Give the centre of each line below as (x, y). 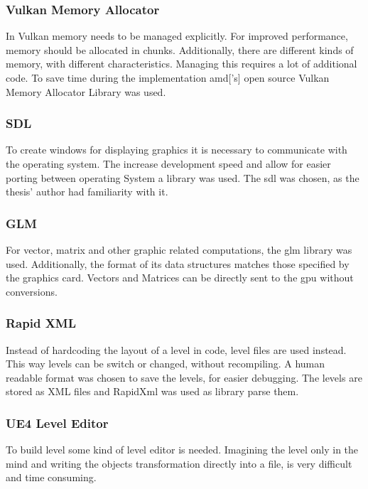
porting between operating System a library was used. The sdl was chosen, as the (183, 177)
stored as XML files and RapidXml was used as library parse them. (152, 391)
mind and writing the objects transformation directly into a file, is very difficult (179, 463)
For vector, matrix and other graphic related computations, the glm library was (179, 249)
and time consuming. (51, 477)
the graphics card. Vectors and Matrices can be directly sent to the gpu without (180, 278)
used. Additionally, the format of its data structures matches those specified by (178, 263)
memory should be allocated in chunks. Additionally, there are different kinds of (180, 49)
